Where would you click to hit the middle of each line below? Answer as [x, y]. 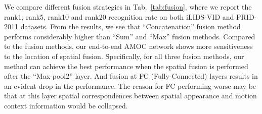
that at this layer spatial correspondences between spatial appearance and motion [130, 96]
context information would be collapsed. [66, 105]
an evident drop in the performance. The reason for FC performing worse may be [130, 85]
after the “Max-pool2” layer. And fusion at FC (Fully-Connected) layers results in [131, 76]
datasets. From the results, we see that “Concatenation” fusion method [130, 26]
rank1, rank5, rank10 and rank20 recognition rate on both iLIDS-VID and [119, 16]
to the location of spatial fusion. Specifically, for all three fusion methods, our [124, 56]
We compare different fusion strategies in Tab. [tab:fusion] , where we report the [128, 7]
